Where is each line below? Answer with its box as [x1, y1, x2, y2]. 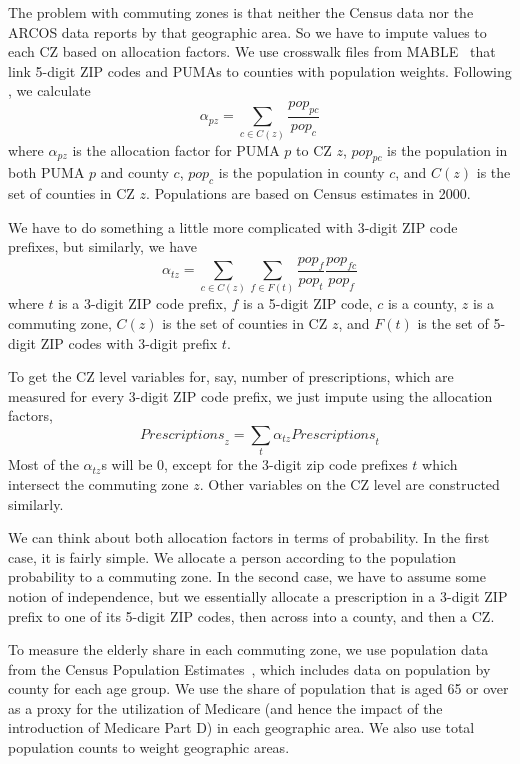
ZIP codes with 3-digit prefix [40, 332, 218, 353]
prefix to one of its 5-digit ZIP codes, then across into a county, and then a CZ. [8, 605, 495, 626]
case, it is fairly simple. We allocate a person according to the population [8, 546, 457, 567]
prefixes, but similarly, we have [8, 236, 197, 257]
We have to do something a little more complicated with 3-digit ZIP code [8, 216, 458, 237]
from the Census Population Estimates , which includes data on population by [8, 658, 491, 679]
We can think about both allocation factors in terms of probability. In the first [8, 527, 490, 548]
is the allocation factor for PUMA [72, 139, 280, 160]
